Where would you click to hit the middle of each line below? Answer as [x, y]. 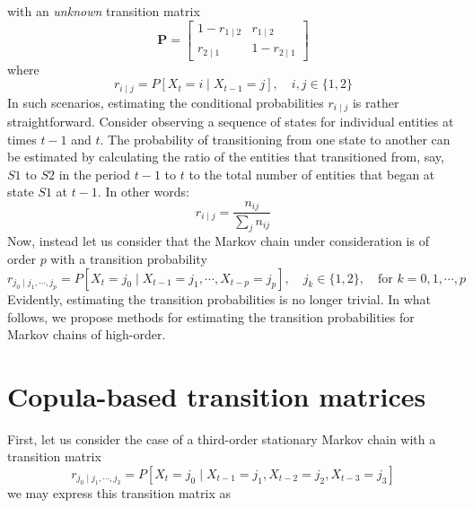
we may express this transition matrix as [119, 493]
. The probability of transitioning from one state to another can [275, 139]
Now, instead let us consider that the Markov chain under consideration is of [218, 241]
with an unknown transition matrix [104, 11]
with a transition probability [129, 258]
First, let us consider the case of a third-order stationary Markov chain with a [222, 438]
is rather [376, 102]
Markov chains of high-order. [87, 334]
